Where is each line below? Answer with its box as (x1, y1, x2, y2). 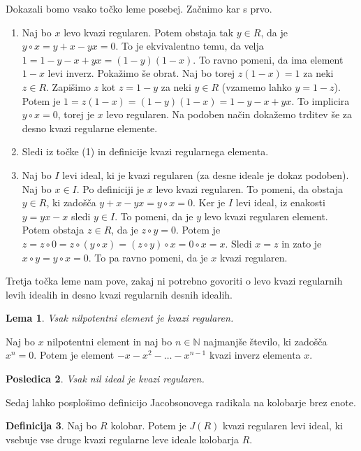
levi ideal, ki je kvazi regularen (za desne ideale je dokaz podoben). (62, 167, 349, 182)
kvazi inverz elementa (209, 348, 301, 362)
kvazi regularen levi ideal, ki (222, 418, 343, 433)
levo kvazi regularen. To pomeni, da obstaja (156, 181, 344, 196)
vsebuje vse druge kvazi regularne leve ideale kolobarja (6, 431, 239, 446)
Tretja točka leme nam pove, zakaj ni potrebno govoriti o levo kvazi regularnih (6, 273, 343, 288)
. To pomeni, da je (115, 208, 193, 223)
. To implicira (291, 93, 350, 108)
